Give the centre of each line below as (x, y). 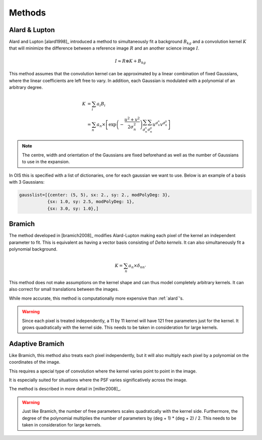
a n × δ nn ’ (137, 266)
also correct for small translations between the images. (64, 289)
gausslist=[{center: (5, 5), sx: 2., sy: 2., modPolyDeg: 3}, (95, 195)
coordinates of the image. (35, 362)
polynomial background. (33, 249)
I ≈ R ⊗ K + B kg (130, 62)
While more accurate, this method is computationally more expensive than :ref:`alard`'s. (96, 298)
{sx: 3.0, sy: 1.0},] (73, 208)
